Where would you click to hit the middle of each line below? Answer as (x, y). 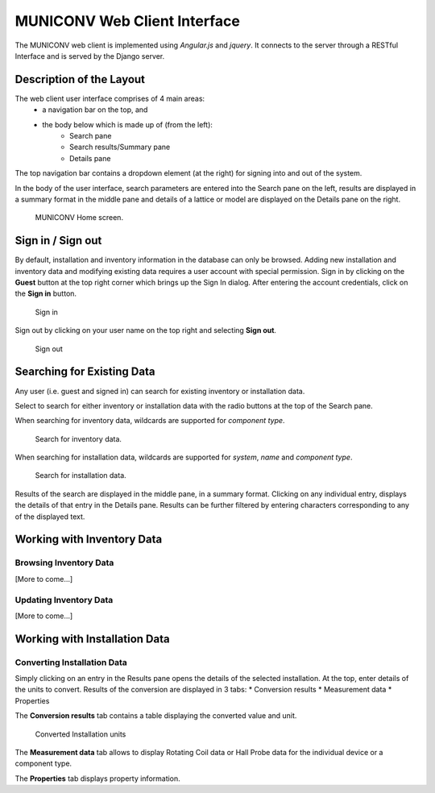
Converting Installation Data (71, 662)
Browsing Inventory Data (64, 563)
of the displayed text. (50, 517)
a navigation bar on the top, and (95, 110)
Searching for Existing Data (85, 372)
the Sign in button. (46, 293)
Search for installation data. (81, 475)
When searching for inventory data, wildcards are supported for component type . (150, 421)
